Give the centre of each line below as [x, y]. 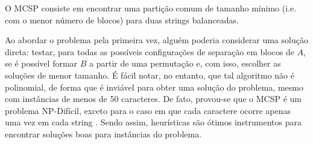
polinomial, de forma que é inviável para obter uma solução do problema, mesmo [154, 87]
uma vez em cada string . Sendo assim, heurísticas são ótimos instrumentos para [153, 122]
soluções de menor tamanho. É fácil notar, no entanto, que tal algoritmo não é [150, 75]
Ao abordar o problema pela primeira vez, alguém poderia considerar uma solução [156, 40]
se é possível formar [41, 63]
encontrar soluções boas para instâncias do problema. [103, 133]
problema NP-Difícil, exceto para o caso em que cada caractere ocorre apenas [148, 110]
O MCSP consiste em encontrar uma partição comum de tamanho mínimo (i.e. [151, 8]
